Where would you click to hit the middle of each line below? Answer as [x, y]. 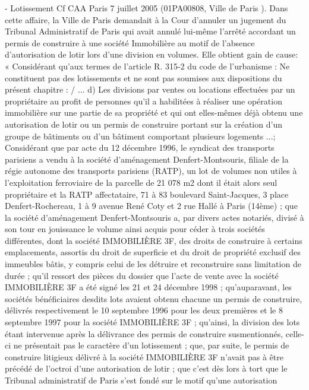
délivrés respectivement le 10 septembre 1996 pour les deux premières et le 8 [144, 310]
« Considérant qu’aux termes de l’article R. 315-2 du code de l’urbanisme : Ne [147, 66]
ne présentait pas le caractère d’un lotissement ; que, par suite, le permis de [151, 345]
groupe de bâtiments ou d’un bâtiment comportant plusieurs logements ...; [140, 136]
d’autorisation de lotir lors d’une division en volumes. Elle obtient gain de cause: [152, 54]
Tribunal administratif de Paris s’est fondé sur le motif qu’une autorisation [141, 380]
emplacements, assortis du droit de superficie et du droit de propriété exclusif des [153, 252]
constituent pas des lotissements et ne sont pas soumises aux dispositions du [144, 77]
